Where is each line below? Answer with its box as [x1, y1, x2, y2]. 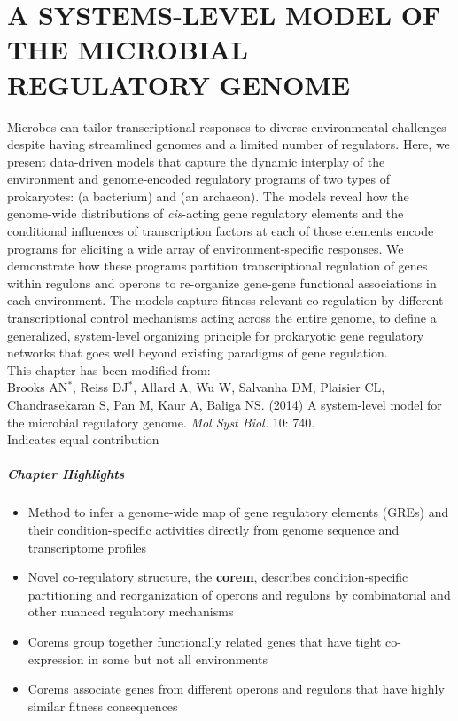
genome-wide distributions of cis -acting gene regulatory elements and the [7, 204, 404, 223]
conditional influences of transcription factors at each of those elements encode [7, 222, 434, 240]
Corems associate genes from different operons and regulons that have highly [27, 679, 445, 698]
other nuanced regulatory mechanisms [27, 602, 234, 621]
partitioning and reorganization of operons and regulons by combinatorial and [27, 584, 451, 603]
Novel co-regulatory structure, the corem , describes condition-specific [27, 568, 408, 586]
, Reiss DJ [73, 378, 128, 396]
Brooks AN [7, 378, 68, 396]
